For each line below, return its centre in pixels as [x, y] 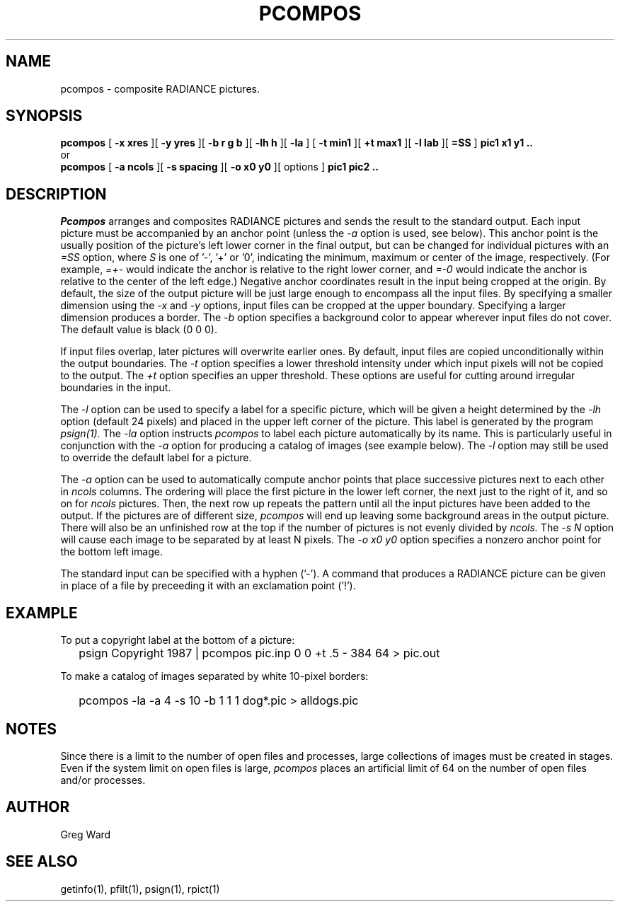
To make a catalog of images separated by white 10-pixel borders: [214, 676]
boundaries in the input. [116, 388]
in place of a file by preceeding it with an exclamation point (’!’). [208, 586]
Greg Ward [86, 834]
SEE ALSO [42, 862]
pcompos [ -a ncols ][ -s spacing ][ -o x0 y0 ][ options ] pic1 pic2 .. [219, 167]
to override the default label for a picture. [156, 458]
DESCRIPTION [56, 194]
